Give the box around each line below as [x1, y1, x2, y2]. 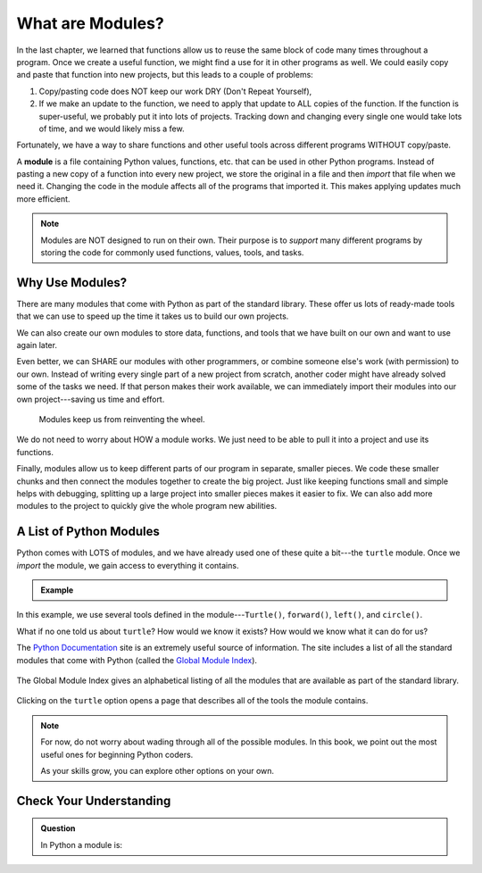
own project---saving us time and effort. [16, 394, 165, 404]
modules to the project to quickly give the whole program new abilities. [16, 501, 278, 511]
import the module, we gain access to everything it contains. [16, 560, 239, 570]
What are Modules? [16, 13, 164, 33]
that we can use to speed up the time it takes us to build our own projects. [16, 311, 289, 321]
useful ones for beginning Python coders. [40, 749, 194, 760]
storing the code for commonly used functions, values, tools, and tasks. [40, 247, 304, 258]
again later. [16, 340, 58, 351]
